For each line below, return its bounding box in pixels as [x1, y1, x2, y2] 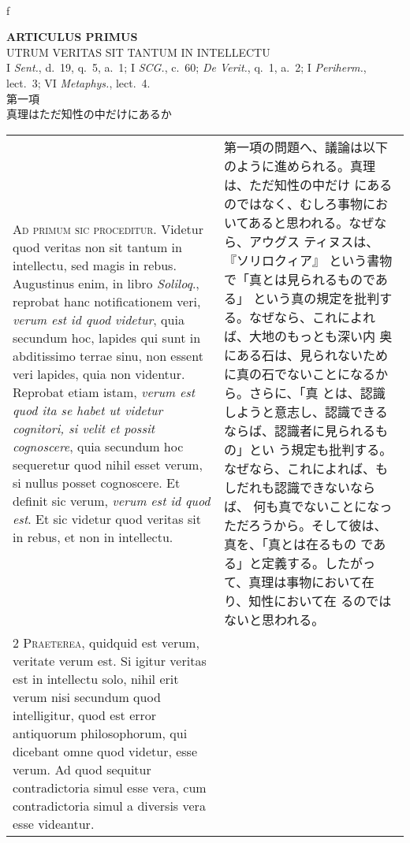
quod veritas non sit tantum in [13, 237, 182, 256]
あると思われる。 [248, 213, 349, 232]
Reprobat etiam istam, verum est [13, 382, 196, 401]
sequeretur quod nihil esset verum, [13, 455, 203, 473]
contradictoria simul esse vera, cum [13, 778, 207, 797]
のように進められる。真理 [223, 156, 375, 175]
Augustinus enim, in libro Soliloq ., [13, 273, 199, 292]
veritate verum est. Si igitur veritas [13, 651, 207, 670]
